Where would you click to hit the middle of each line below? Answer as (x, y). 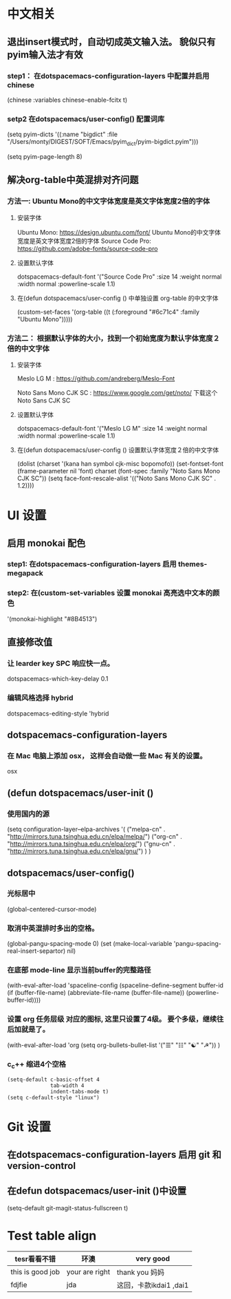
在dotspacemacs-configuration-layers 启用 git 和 (114, 1154)
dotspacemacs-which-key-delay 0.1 (58, 679)
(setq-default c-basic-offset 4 (53, 1080)
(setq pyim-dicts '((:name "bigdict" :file (63, 134)
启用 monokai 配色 (46, 543)
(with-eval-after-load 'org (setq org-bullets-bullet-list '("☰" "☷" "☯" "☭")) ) (114, 1045)
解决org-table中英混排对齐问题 (73, 180)
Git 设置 (29, 1127)
